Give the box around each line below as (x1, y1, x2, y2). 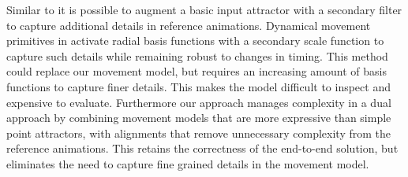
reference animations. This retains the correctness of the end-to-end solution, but (6, 140, 399, 157)
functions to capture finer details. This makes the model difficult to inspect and (6, 78, 391, 94)
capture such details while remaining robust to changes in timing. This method (6, 47, 388, 64)
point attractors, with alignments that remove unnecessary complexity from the (6, 124, 391, 141)
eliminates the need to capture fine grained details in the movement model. (6, 155, 369, 171)
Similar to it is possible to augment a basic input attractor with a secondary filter (6, 2, 402, 17)
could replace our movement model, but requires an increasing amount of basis (6, 63, 387, 79)
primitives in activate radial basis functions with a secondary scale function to (6, 32, 384, 49)
